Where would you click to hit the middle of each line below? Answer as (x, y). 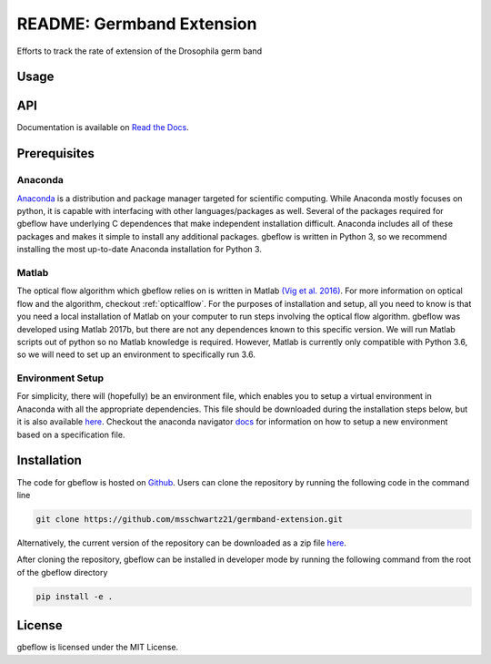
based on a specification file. (71, 434)
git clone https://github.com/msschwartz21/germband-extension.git (190, 519)
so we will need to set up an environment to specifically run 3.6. (136, 354)
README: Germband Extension (137, 24)
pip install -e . (75, 596)
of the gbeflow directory (62, 572)
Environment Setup (60, 378)
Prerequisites (55, 153)
